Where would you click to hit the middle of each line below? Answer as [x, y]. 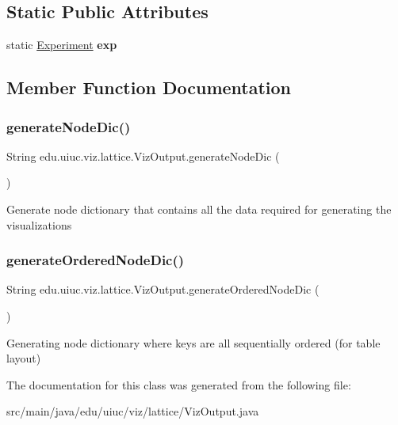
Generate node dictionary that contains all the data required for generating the [199, 209]
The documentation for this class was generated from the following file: [179, 384]
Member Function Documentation [149, 87]
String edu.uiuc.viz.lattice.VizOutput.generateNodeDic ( [143, 156]
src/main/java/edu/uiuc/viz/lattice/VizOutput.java [133, 411]
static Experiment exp [62, 45]
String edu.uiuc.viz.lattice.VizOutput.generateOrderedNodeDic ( [163, 289]
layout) [24, 358]
